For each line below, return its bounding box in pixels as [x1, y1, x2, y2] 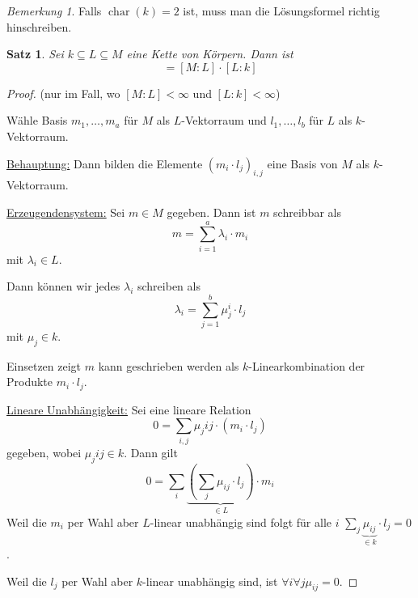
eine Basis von [267, 155, 338, 172]
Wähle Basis [6, 112, 68, 129]
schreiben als [137, 278, 201, 295]
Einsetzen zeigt [6, 357, 82, 374]
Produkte [6, 373, 53, 390]
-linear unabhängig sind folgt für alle [150, 513, 332, 530]
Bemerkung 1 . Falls [6, 2, 102, 19]
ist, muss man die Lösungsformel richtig [183, 2, 380, 19]
